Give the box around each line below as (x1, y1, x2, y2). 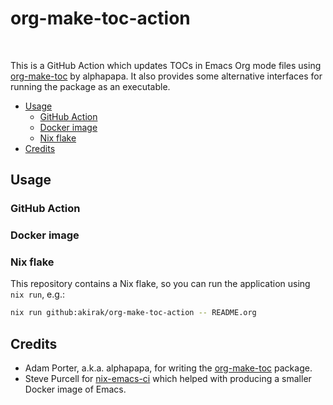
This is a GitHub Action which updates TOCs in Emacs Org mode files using (10, 59, 322, 71)
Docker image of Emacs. (24, 383, 127, 396)
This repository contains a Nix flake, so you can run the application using (10, 278, 311, 290)
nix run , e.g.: (10, 288, 65, 301)
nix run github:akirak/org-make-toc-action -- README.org (10, 308, 257, 318)
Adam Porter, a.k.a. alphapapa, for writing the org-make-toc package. (24, 362, 313, 374)
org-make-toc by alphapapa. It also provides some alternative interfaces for (10, 70, 323, 82)
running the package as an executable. (10, 80, 171, 92)
